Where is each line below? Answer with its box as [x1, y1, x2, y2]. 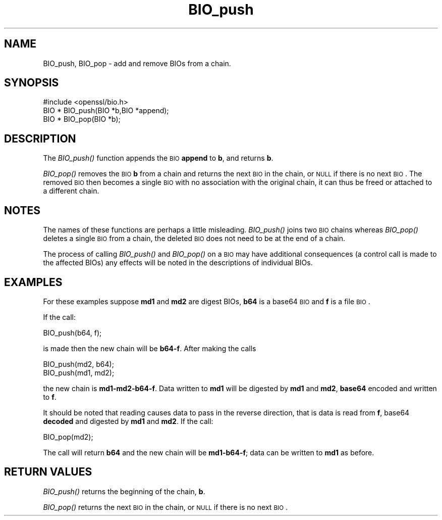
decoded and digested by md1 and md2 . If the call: [43, 416, 213, 426]
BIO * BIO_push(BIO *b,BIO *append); [43, 106, 169, 115]
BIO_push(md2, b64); [43, 359, 114, 368]
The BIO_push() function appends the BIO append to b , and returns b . [43, 154, 273, 163]
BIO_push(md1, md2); [43, 368, 115, 377]
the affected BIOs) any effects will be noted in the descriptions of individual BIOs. [43, 258, 313, 267]
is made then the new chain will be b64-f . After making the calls [43, 344, 256, 353]
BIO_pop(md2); [43, 432, 93, 441]
